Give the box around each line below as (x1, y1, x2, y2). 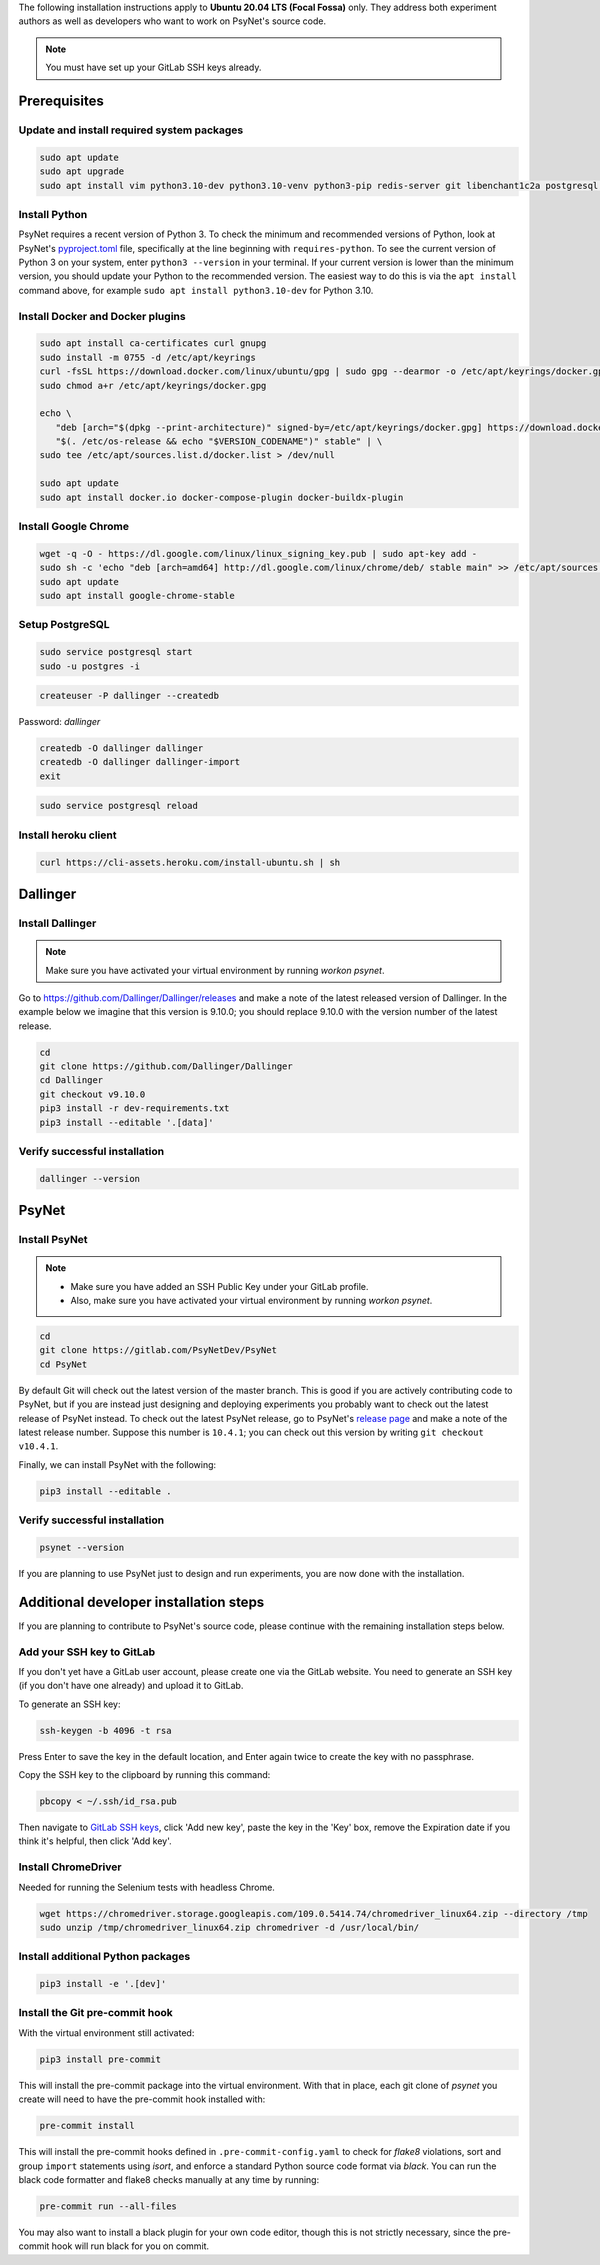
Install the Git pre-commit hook (18, 2006, 174, 2020)
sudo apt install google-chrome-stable (39, 590, 235, 601)
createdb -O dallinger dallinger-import (39, 756, 240, 768)
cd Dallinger (39, 1075, 104, 1086)
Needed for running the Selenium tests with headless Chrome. (18, 1881, 275, 1893)
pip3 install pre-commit (39, 2053, 162, 2065)
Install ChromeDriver (18, 1860, 122, 1874)
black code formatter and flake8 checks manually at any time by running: (18, 2173, 320, 2185)
